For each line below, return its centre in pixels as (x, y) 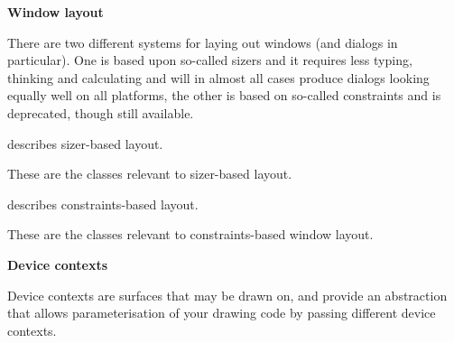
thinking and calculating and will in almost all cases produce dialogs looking (218, 77)
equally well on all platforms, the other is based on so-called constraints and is (224, 95)
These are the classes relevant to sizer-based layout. (150, 174)
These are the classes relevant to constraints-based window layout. (190, 234)
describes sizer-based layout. (85, 143)
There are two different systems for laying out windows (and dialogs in (203, 42)
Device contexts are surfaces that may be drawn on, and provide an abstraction (227, 295)
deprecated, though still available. (101, 112)
